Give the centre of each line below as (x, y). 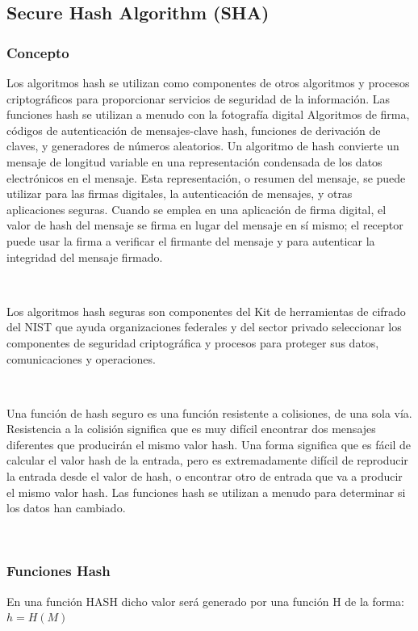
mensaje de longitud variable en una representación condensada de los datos (194, 161)
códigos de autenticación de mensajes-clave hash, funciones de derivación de (194, 130)
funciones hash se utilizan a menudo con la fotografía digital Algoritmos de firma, (208, 114)
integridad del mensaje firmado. (85, 257)
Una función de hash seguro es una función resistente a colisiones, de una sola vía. (209, 412)
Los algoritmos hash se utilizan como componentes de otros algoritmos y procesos (208, 82)
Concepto (38, 52)
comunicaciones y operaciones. (81, 358)
